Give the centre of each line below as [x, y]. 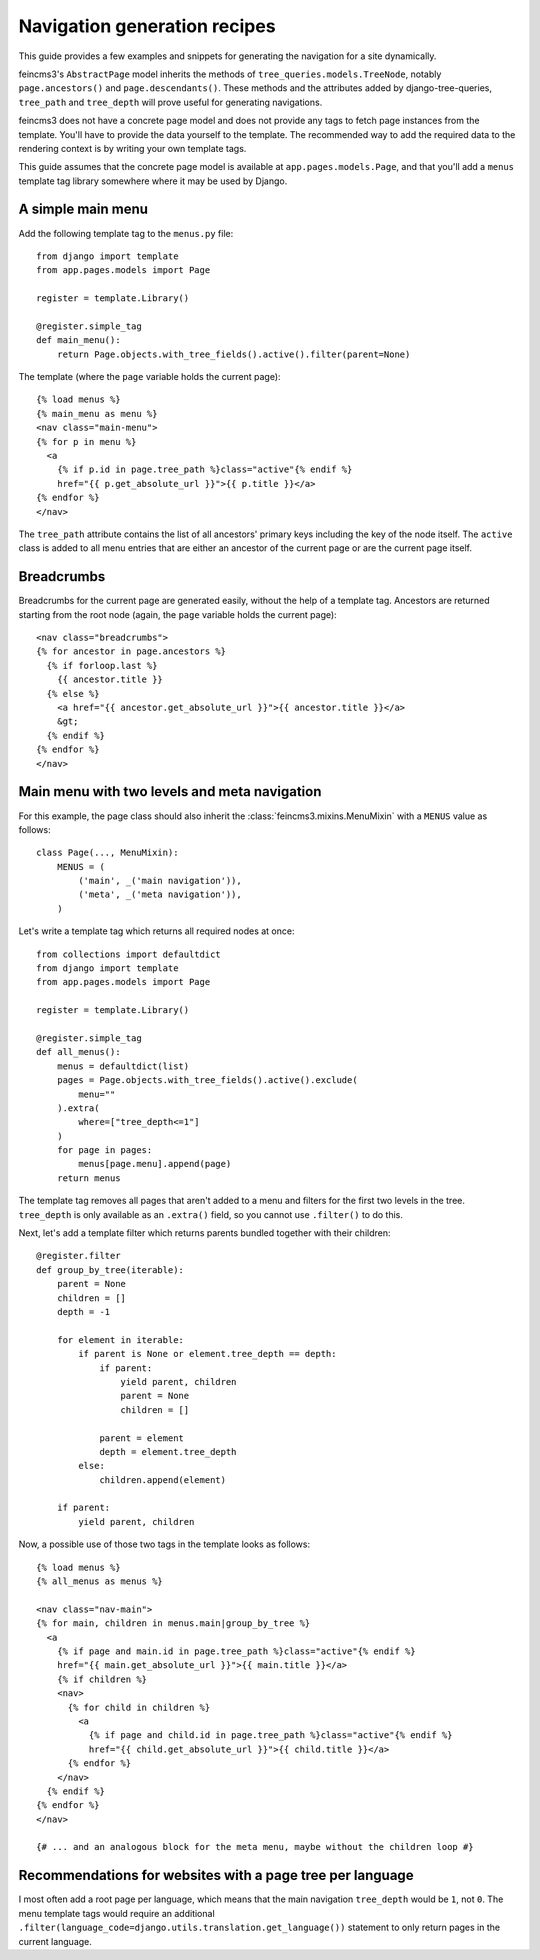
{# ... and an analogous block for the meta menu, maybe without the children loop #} [255, 1847]
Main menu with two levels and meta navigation [170, 791]
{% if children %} [102, 1679]
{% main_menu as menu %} [97, 413]
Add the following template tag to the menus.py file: [126, 233]
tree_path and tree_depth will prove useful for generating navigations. [170, 102]
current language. [55, 1941]
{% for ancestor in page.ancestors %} [131, 651]
